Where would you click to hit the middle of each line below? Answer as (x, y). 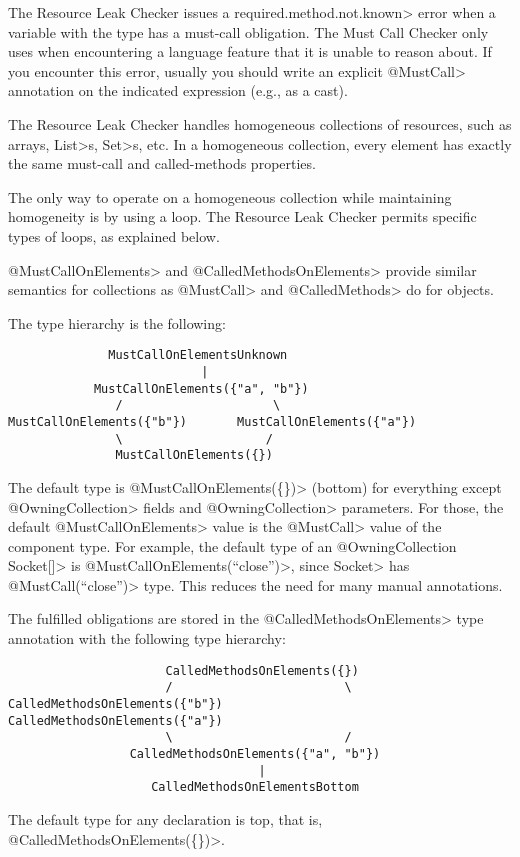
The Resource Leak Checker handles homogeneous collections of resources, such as (260, 123)
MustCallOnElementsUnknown (198, 355)
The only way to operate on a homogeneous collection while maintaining (230, 196)
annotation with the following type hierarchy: (147, 638)
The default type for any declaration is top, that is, (165, 818)
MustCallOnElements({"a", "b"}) (201, 388)
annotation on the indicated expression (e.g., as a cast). (178, 90)
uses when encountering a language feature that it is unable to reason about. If (250, 51)
